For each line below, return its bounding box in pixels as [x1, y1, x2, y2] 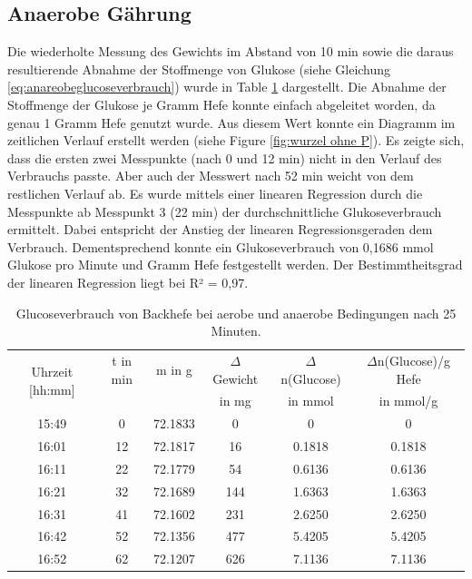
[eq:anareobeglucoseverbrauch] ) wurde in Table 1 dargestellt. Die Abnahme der [7, 77, 447, 96]
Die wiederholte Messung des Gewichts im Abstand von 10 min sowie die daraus [7, 42, 454, 61]
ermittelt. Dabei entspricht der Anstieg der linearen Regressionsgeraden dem [7, 220, 433, 239]
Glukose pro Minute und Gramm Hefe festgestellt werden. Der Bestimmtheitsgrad [7, 255, 463, 274]
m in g [156, 359, 192, 378]
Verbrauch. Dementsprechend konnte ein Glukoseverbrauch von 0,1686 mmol [7, 237, 434, 256]
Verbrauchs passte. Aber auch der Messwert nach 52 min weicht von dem [7, 166, 414, 185]
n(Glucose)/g [377, 350, 451, 369]
